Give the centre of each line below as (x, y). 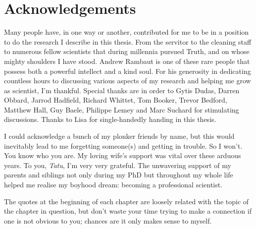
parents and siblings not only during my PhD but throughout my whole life (119, 175)
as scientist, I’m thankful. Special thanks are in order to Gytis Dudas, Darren (122, 90)
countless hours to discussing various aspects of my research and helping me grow (128, 81)
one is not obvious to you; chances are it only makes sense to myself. (108, 220)
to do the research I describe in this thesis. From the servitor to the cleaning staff (128, 41)
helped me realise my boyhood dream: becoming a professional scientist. (113, 185)
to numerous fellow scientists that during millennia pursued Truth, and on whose (127, 51)
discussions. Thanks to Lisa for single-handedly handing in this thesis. (110, 119)
